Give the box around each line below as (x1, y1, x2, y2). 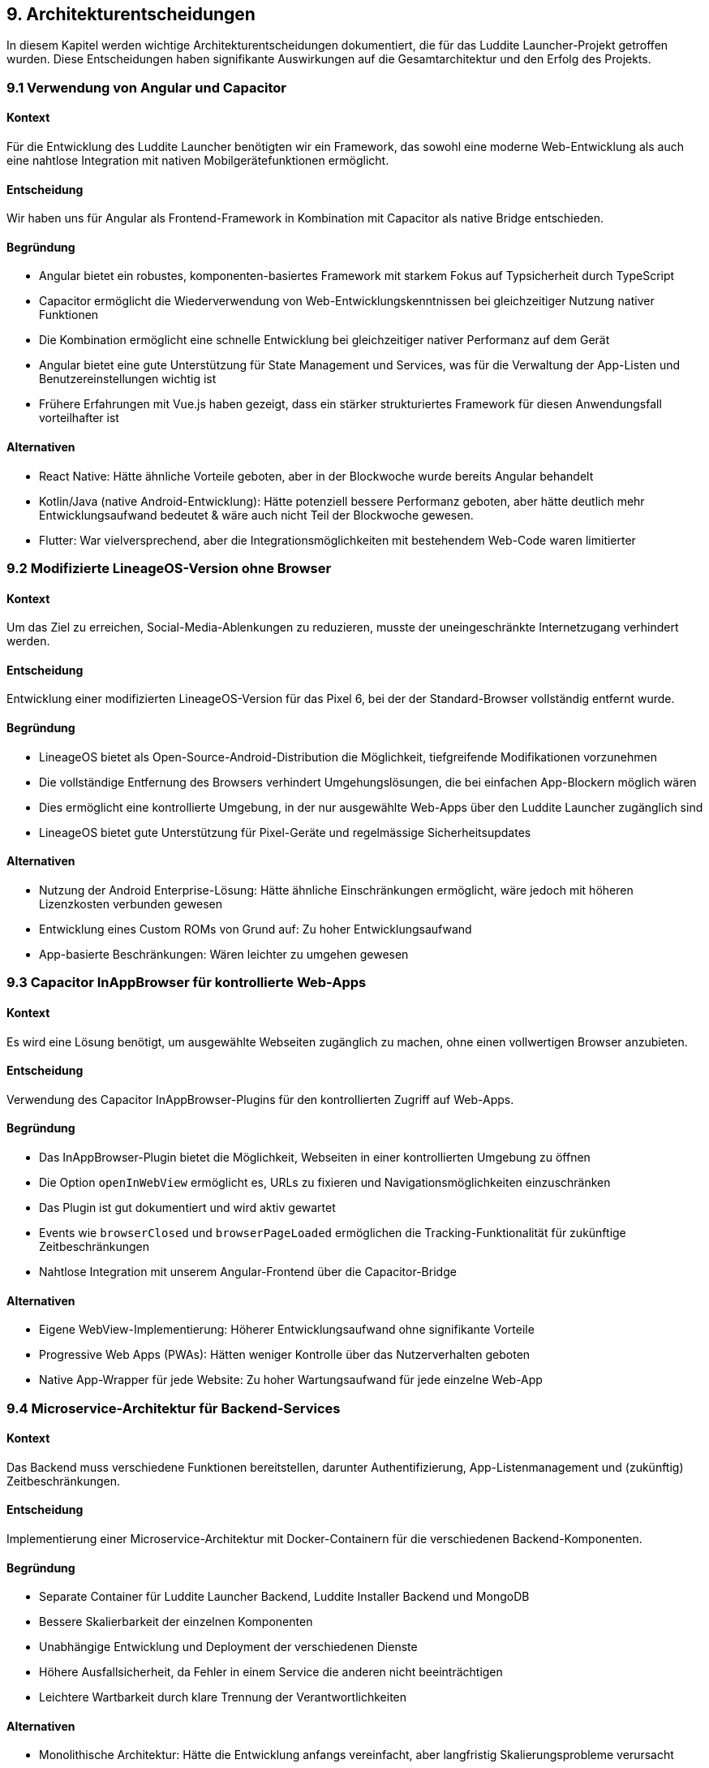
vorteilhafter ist (39, 411, 119, 425)
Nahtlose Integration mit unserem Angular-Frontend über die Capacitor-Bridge (39, 1264, 457, 1279)
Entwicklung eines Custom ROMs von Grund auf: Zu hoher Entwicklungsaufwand (39, 921, 472, 936)
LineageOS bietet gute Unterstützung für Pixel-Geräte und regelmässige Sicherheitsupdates (39, 825, 531, 839)
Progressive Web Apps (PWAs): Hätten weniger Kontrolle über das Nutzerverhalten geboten (39, 1348, 531, 1362)
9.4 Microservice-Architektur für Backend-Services (6, 1399, 341, 1417)
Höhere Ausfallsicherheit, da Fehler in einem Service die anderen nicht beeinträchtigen (39, 1665, 503, 1680)
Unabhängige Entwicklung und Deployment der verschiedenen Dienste (39, 1640, 418, 1654)
